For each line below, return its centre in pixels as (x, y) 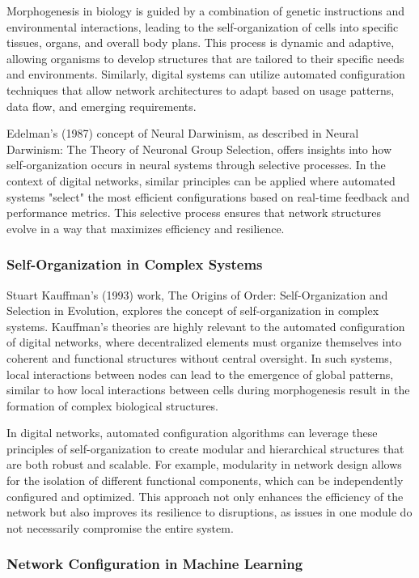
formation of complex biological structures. (113, 405)
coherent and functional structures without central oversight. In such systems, (199, 357)
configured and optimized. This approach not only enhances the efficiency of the (205, 496)
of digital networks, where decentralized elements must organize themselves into (204, 342)
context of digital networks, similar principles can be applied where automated (201, 180)
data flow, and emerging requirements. (102, 106)
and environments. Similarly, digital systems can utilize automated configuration (206, 74)
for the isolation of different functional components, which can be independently (205, 480)
